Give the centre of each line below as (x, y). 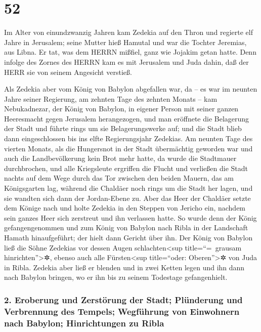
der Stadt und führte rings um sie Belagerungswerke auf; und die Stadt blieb (123, 128)
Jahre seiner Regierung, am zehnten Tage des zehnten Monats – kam (111, 98)
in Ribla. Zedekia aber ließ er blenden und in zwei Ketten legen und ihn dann (124, 267)
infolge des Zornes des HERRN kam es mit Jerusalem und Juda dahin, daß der (126, 61)
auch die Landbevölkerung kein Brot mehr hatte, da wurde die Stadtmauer (120, 158)
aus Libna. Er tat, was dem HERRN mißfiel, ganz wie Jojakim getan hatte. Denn (130, 52)
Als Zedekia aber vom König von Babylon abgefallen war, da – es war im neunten (131, 89)
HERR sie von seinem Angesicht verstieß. (68, 72)
